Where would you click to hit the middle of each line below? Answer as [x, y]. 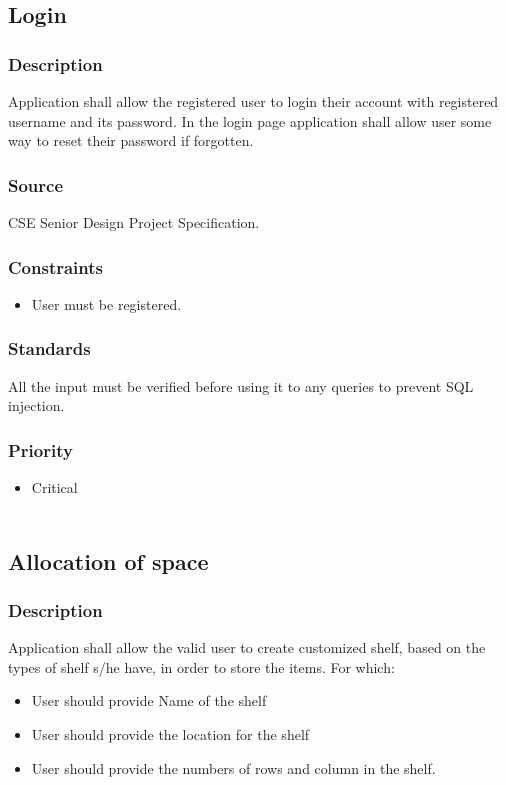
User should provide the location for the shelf [170, 734]
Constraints [55, 266]
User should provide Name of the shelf [149, 700]
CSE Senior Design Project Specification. [134, 222]
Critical [54, 487]
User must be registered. [106, 303]
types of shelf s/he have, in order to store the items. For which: [201, 666]
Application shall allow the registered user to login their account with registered [253, 101]
